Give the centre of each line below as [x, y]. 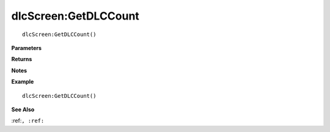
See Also [23, 109]
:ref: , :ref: [28, 121]
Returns [22, 59]
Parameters [27, 48]
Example [23, 82]
